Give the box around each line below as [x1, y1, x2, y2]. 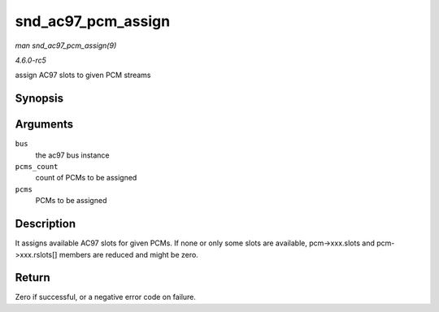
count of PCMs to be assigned [35, 173, 137, 183]
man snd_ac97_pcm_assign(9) [15, 41, 117, 50]
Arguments [15, 118, 74, 132]
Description [15, 217, 76, 231]
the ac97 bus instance [35, 150, 110, 160]
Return [15, 271, 50, 284]
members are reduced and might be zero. [59, 249, 198, 259]
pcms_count [15, 162, 59, 171]
